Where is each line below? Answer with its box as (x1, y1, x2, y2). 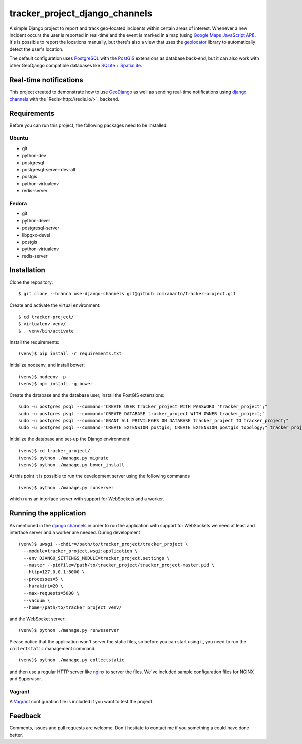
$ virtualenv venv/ (18, 321, 66, 327)
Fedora (9, 200, 27, 207)
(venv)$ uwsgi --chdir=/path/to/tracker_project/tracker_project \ (18, 541, 188, 547)
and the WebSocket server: (9, 616, 66, 622)
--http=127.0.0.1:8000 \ (23, 569, 85, 575)
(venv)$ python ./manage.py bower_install (18, 462, 125, 468)
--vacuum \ (23, 597, 50, 603)
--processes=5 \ (23, 576, 64, 582)
